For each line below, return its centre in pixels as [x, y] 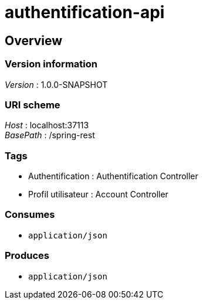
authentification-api [85, 12]
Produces [27, 256]
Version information [51, 64]
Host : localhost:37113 [47, 125]
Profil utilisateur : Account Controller [98, 194]
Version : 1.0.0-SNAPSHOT [56, 84]
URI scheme [33, 105]
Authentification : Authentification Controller [113, 176]
